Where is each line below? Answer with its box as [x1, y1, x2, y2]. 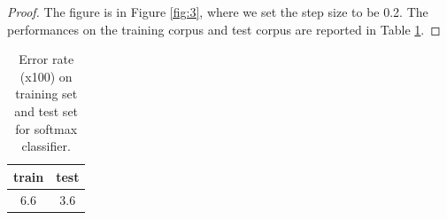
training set [15, 84, 78, 103]
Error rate [19, 50, 74, 68]
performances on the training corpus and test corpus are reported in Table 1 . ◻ [7, 20, 441, 38]
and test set [14, 101, 79, 120]
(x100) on [19, 67, 73, 85]
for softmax [15, 119, 78, 137]
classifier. [21, 137, 71, 155]
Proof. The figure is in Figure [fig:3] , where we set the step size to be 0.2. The [7, 3, 428, 20]
